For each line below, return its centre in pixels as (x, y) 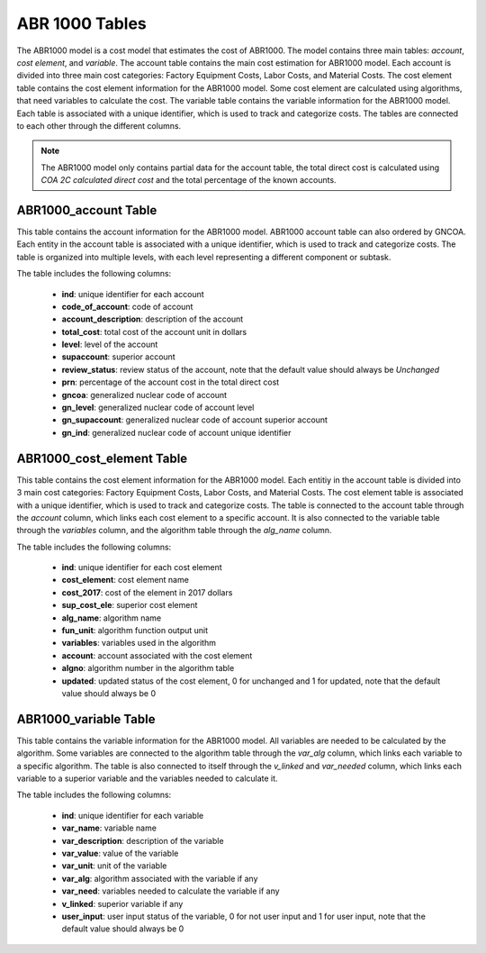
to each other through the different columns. (99, 125)
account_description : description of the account (153, 319)
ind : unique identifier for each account (133, 294)
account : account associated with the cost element (157, 655)
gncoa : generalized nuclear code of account (144, 395)
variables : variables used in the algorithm (139, 643)
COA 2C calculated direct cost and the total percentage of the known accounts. (189, 180)
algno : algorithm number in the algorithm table (148, 668)
